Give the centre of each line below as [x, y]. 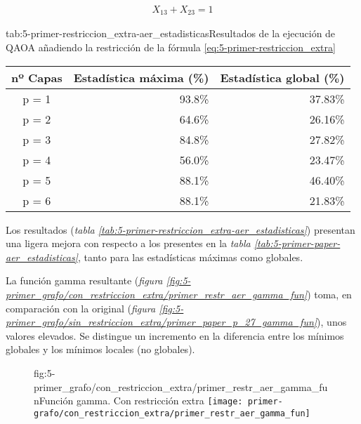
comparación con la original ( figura [81, 308]
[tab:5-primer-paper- [297, 243]
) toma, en [329, 294]
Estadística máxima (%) [141, 77]
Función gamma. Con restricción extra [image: [141, 400]
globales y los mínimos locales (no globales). [100, 349]
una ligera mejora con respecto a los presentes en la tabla [128, 243]
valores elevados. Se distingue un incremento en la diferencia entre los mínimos [175, 335]
